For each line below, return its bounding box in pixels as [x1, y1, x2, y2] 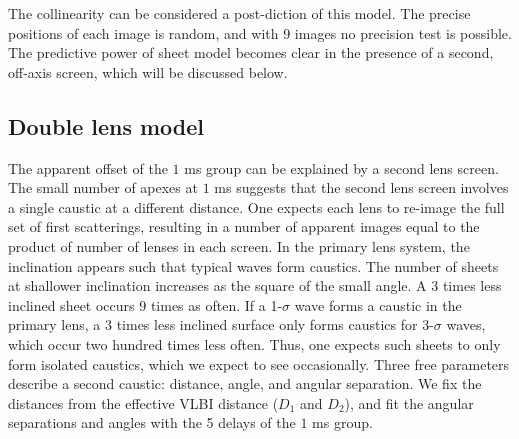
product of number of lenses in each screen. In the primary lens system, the [8, 235, 470, 256]
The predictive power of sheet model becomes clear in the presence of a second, [8, 42, 494, 63]
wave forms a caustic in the [294, 294, 462, 315]
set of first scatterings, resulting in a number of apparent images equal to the [8, 216, 480, 237]
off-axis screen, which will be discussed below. [8, 61, 288, 82]
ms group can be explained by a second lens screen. [184, 157, 499, 178]
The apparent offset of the [8, 157, 168, 178]
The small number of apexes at [8, 177, 198, 198]
